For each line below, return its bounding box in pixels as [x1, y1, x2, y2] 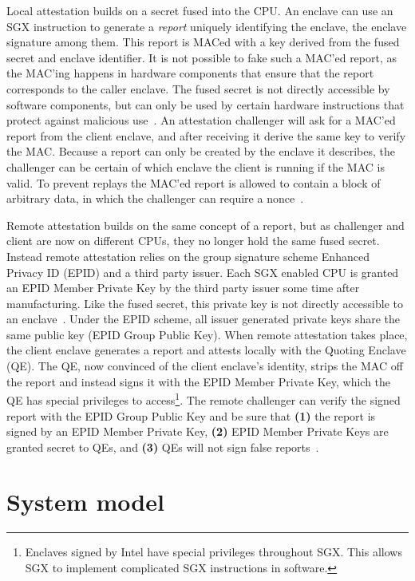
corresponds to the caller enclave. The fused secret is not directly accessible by [6, 80, 390, 97]
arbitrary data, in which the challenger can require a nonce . [6, 190, 304, 207]
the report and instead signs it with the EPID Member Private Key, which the [6, 373, 391, 389]
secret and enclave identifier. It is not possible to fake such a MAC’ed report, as [6, 49, 397, 65]
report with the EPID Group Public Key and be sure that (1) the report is [6, 407, 376, 424]
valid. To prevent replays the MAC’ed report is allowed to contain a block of [6, 174, 381, 191]
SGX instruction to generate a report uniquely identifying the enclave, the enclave [6, 18, 407, 34]
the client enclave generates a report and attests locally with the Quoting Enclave [6, 342, 406, 358]
